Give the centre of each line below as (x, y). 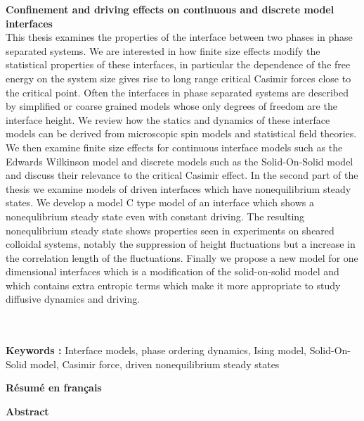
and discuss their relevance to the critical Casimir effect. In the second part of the (182, 175)
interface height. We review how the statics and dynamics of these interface (168, 119)
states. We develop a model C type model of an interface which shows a (160, 202)
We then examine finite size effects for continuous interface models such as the (174, 147)
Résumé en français (54, 388)
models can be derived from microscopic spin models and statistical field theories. (181, 133)
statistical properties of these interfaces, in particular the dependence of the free (178, 64)
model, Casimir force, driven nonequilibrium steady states (155, 364)
